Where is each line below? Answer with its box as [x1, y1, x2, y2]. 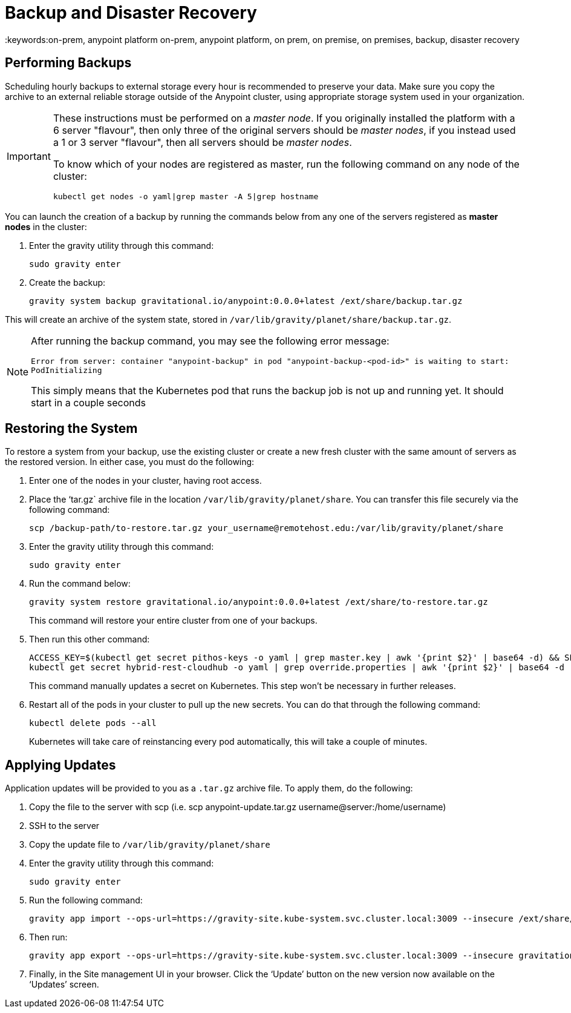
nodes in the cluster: [5, 221, 87, 232]
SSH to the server [29, 820, 100, 831]
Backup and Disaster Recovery [5, 2, 257, 23]
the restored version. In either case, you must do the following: [5, 457, 255, 467]
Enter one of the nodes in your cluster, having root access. [29, 475, 262, 486]
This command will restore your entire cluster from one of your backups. [29, 615, 318, 626]
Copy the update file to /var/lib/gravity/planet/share [29, 839, 270, 850]
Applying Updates [5, 757, 116, 773]
